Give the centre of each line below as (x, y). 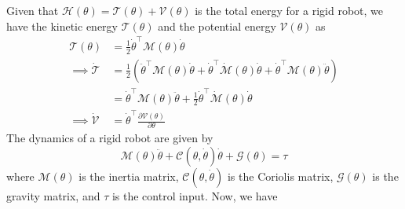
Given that (33, 10)
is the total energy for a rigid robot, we (289, 10)
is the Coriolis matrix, (280, 176)
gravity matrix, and (53, 196)
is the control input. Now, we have (195, 196)
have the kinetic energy (62, 26)
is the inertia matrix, (129, 176)
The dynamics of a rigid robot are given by (110, 138)
